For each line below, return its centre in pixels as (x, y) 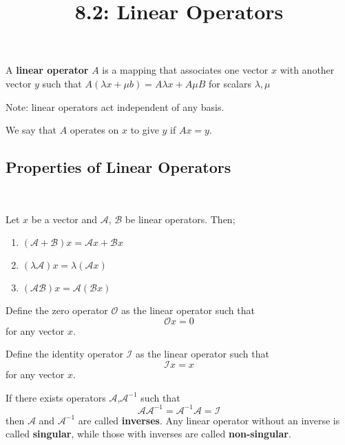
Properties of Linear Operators (118, 167)
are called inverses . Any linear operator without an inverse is (209, 420)
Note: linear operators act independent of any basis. (115, 106)
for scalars (230, 83)
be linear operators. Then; (180, 219)
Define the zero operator (57, 310)
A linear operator (47, 70)
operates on (94, 130)
